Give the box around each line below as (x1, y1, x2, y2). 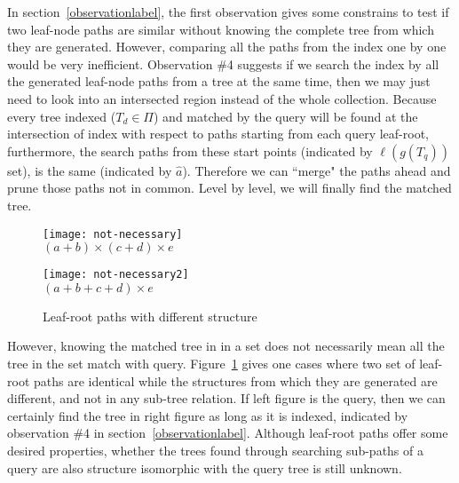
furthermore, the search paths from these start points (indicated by (7, 141, 373, 160)
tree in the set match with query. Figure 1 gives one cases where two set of (7, 354, 415, 373)
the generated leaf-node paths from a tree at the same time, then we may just (7, 72, 431, 91)
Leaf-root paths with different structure (43, 306, 257, 325)
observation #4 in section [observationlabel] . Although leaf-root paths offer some (7, 424, 448, 442)
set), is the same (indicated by (7, 161, 172, 179)
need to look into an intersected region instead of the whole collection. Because (7, 89, 437, 107)
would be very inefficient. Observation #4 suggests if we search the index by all (7, 54, 439, 73)
